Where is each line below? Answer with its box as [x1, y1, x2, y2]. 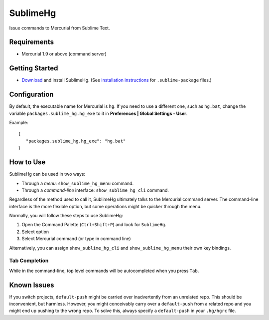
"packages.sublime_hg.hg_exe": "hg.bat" [25, 138, 126, 144]
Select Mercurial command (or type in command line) [21, 236, 132, 242]
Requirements [9, 38, 54, 46]
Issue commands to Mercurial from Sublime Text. [9, 25, 110, 31]
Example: [9, 120, 28, 126]
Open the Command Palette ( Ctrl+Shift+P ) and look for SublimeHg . [21, 222, 166, 228]
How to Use [9, 158, 46, 167]
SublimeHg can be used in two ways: [9, 171, 86, 177]
